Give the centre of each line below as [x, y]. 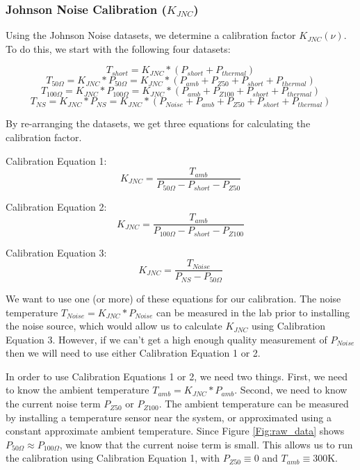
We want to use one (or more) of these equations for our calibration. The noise [173, 298]
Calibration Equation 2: [56, 206]
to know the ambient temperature [77, 390]
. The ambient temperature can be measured [254, 404]
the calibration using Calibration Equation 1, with [113, 458]
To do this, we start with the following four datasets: [118, 48]
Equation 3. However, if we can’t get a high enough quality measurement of [166, 339]
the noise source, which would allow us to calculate [114, 326]
